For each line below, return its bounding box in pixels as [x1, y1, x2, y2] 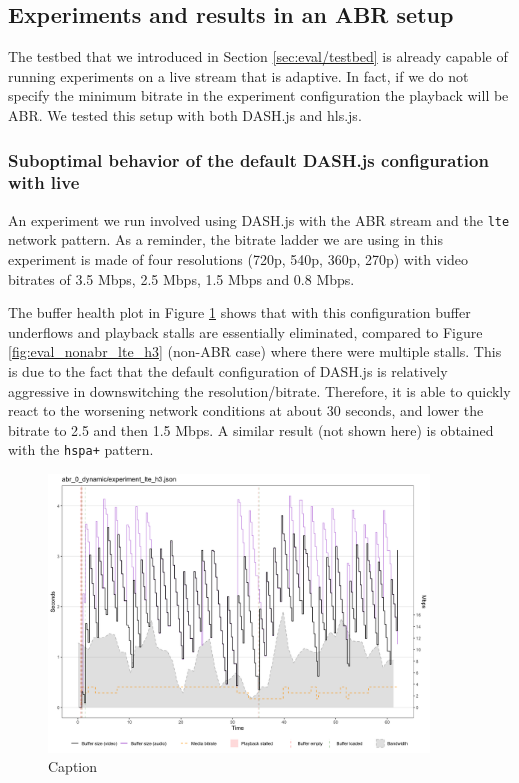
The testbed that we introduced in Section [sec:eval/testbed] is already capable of [8, 46, 508, 67]
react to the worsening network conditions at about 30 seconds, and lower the [8, 400, 484, 421]
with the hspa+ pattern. [8, 439, 154, 460]
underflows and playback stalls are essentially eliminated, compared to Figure [8, 321, 483, 342]
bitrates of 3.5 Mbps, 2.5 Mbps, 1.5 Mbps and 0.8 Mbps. [8, 268, 355, 289]
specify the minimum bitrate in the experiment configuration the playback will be [8, 85, 509, 106]
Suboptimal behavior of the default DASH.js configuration [8, 147, 489, 172]
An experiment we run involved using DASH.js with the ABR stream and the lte [8, 209, 510, 230]
